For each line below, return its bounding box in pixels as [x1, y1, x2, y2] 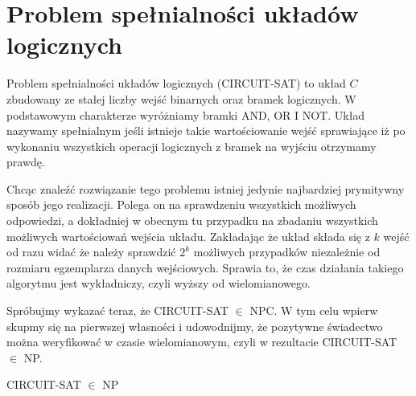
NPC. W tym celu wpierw [249, 302, 378, 319]
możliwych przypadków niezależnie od [193, 243, 381, 260]
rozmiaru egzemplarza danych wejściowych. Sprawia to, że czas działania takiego [6, 259, 404, 276]
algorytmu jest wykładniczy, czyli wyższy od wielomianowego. [6, 275, 311, 292]
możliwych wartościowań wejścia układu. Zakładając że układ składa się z [6, 227, 370, 244]
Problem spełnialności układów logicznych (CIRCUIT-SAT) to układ [6, 75, 346, 92]
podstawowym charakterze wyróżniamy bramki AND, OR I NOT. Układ [6, 106, 365, 123]
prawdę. [6, 153, 45, 170]
